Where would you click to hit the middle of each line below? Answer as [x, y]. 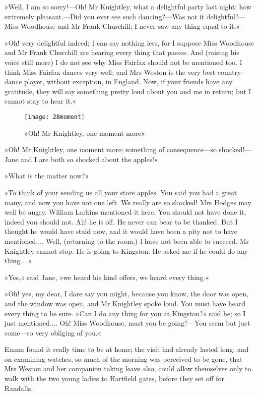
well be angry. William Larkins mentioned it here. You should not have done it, [125, 212]
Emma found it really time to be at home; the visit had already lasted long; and [127, 349]
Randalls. [19, 388]
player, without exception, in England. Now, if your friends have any [128, 82]
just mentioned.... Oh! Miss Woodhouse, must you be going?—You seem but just [127, 323]
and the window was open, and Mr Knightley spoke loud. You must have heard [125, 303]
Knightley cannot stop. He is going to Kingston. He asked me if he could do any [126, 251]
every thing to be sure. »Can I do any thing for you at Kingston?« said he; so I [125, 313]
